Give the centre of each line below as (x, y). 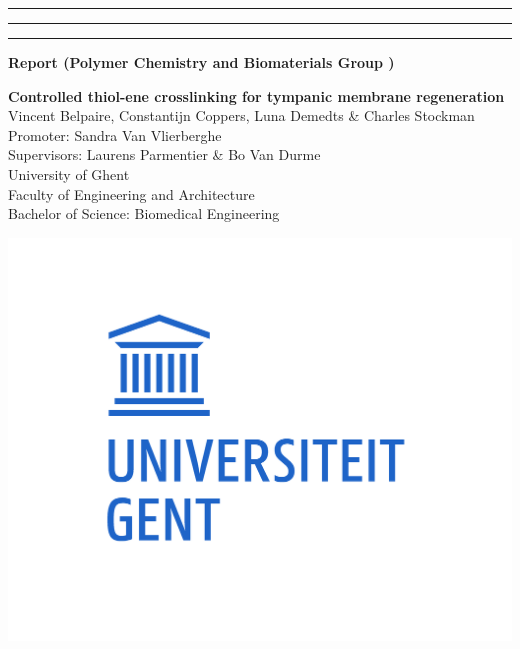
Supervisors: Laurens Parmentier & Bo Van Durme (164, 154)
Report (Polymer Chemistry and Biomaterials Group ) (201, 62)
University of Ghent (69, 173)
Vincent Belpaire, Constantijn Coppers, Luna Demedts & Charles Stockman (241, 115)
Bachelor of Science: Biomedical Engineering (144, 213)
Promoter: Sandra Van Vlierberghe (115, 134)
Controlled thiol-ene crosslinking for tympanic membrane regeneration (256, 95)
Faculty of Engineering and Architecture (131, 193)
